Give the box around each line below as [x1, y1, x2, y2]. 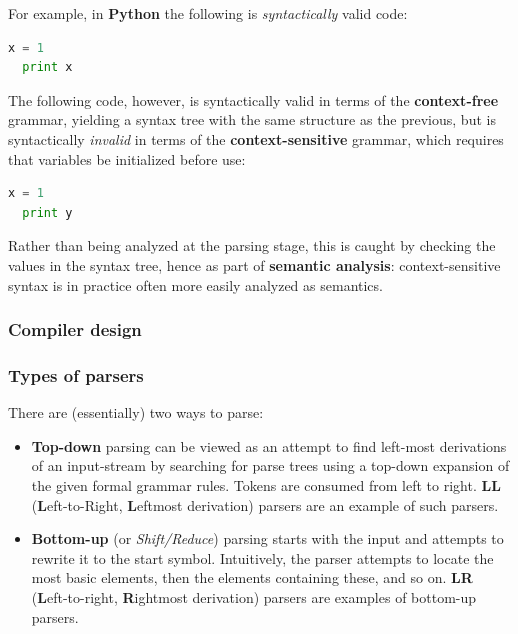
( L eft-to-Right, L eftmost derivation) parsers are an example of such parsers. [31, 494, 499, 515]
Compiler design [8, 317, 142, 342]
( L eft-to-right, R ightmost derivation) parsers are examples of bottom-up [31, 586, 477, 607]
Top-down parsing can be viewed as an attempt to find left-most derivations [31, 435, 507, 456]
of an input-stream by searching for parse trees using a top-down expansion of [31, 455, 510, 476]
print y [22, 205, 73, 220]
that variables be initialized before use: [8, 148, 246, 169]
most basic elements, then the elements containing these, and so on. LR [31, 567, 473, 588]
